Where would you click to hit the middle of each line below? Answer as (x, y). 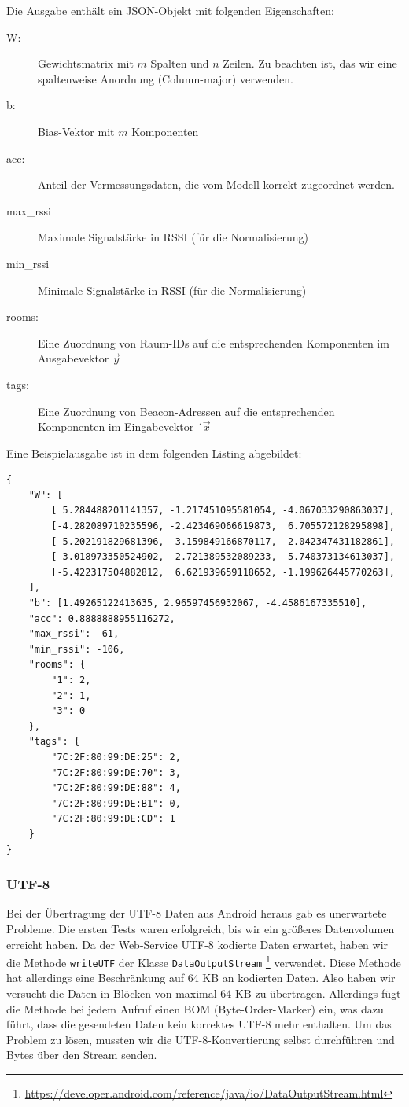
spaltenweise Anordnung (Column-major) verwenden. (166, 78)
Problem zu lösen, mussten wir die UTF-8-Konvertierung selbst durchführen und (201, 1039)
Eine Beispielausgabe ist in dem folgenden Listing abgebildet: (154, 452)
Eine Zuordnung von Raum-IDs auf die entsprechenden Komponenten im (214, 342)
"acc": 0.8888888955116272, (102, 618)
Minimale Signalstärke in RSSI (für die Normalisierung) (172, 290)
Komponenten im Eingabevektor (116, 427)
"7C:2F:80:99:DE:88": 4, (116, 788)
